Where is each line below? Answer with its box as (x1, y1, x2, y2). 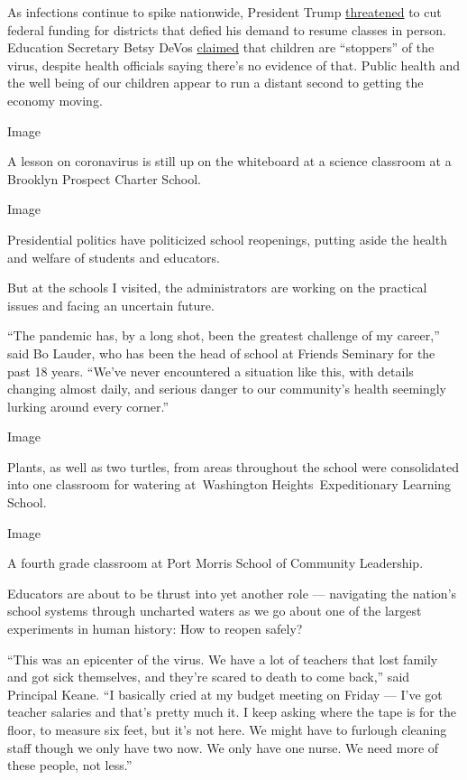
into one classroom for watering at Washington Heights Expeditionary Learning (7, 475, 452, 494)
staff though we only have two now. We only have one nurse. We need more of (7, 738, 439, 757)
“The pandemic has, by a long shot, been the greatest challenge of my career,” (7, 326, 440, 345)
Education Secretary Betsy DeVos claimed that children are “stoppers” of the (7, 38, 435, 57)
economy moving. (7, 90, 103, 109)
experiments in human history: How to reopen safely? (7, 619, 303, 638)
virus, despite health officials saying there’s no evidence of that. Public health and (7, 55, 460, 74)
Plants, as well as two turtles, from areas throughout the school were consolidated (7, 457, 460, 476)
